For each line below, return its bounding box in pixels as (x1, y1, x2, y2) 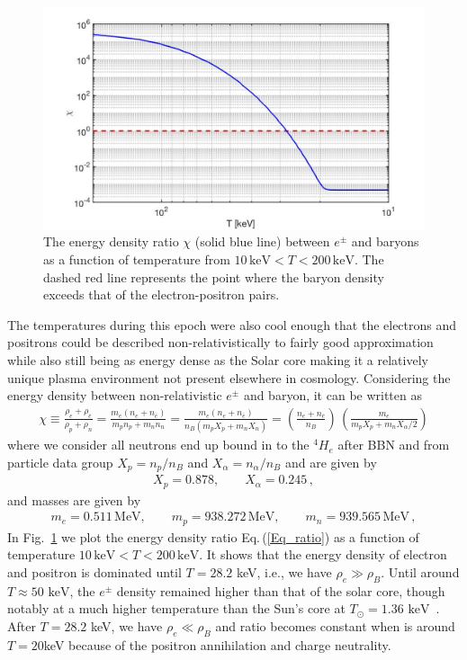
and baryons (351, 232, 419, 251)
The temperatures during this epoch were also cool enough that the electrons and (7, 315, 457, 334)
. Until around (381, 562, 460, 581)
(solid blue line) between (194, 232, 330, 251)
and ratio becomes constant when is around (215, 616, 455, 635)
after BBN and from (337, 435, 450, 454)
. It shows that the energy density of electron (199, 545, 447, 564)
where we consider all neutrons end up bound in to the (7, 435, 310, 454)
